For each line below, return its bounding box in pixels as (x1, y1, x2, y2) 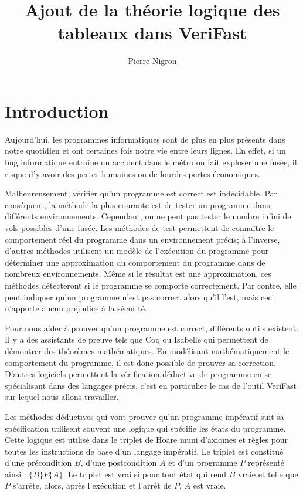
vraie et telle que (237, 467, 298, 480)
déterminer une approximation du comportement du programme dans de (5, 256, 265, 268)
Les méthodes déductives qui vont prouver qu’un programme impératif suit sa (5, 410, 284, 422)
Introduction (5, 99, 109, 123)
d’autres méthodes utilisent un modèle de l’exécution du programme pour (5, 245, 269, 257)
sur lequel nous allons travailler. (5, 391, 119, 403)
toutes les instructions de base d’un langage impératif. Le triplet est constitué (5, 445, 284, 457)
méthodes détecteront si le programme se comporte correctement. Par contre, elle (5, 279, 297, 291)
